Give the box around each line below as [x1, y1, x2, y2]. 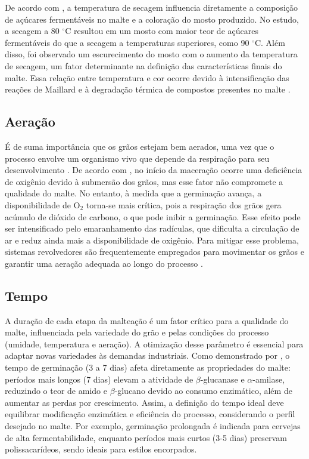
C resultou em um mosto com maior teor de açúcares [65, 24, 258, 37]
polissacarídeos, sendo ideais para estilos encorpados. [5, 443, 197, 455]
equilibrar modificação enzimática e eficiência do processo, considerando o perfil [5, 408, 295, 420]
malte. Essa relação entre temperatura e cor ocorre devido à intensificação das [5, 71, 289, 84]
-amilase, [252, 372, 285, 385]
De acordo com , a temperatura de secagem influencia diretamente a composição [5, 1, 298, 13]
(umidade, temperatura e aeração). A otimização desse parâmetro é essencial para [5, 337, 304, 350]
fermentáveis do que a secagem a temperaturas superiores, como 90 [5, 36, 249, 48]
